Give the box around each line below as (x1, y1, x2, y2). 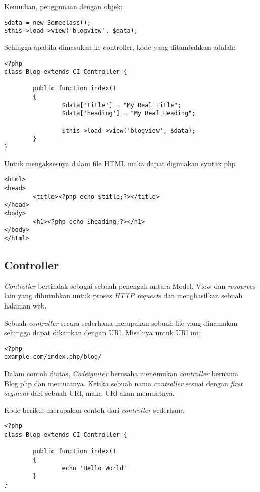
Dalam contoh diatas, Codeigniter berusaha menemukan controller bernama (4, 368, 238, 379)
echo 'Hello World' (62, 464, 127, 472)
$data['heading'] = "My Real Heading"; (62, 110, 196, 117)
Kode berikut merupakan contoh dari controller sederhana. (4, 404, 186, 415)
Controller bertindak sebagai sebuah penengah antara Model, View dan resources (4, 280, 255, 291)
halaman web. (4, 300, 47, 311)
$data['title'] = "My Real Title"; (62, 101, 181, 109)
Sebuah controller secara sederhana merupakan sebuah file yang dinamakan (4, 317, 238, 328)
